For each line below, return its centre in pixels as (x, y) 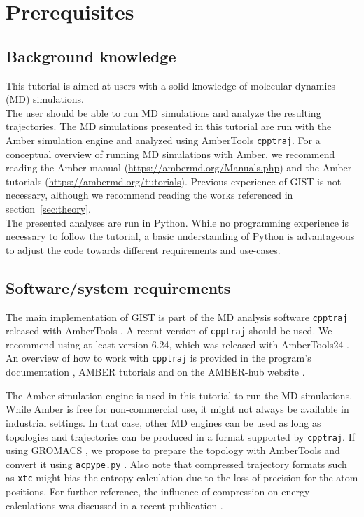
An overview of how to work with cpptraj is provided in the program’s (159, 358)
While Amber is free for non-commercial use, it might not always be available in (177, 409)
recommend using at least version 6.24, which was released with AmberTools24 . (177, 344)
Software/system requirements (118, 287)
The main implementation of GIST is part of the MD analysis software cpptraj (177, 317)
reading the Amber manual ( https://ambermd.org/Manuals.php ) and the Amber (179, 168)
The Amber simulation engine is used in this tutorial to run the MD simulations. (179, 395)
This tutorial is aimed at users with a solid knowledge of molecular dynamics (171, 85)
